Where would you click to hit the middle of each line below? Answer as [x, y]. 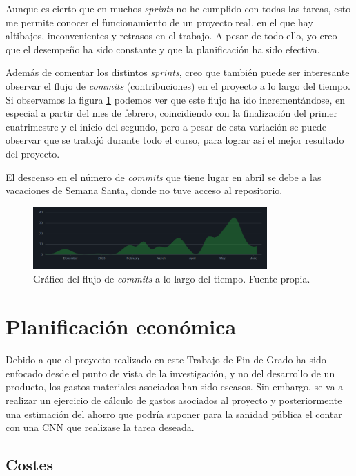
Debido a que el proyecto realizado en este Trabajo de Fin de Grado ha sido [166, 360]
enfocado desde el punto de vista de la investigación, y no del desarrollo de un [170, 373]
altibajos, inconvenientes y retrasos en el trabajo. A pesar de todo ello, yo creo [171, 36]
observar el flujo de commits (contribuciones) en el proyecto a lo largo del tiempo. [178, 85]
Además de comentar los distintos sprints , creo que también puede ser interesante [178, 72]
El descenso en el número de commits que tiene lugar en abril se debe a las [164, 177]
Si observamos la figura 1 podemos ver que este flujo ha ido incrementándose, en [176, 99]
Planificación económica [121, 326]
